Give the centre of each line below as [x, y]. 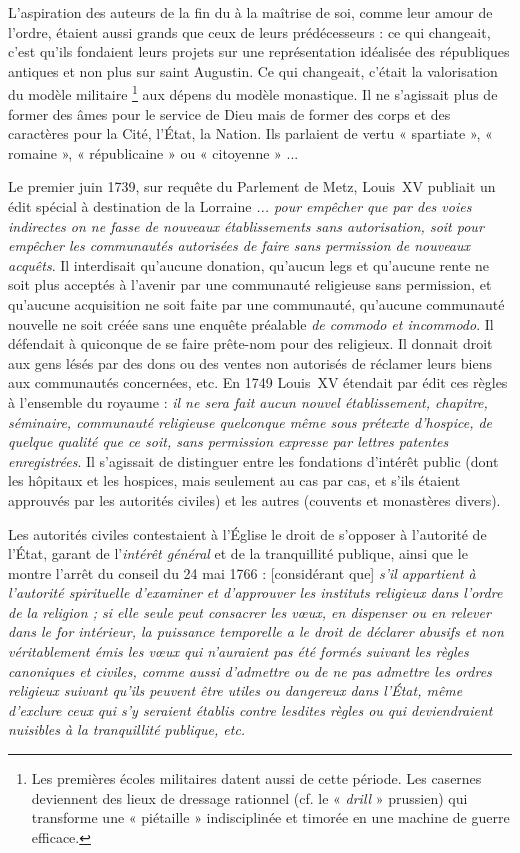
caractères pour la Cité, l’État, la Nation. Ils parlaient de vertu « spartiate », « [250, 133]
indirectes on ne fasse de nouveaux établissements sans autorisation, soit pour [246, 225]
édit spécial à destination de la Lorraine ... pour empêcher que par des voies [240, 206]
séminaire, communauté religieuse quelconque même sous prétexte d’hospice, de [250, 421]
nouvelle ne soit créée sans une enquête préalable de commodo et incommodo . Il [251, 323]
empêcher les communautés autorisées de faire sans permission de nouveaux [239, 245]
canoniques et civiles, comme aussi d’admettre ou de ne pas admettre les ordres [250, 670]
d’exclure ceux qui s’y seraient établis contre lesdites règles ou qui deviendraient [250, 709]
